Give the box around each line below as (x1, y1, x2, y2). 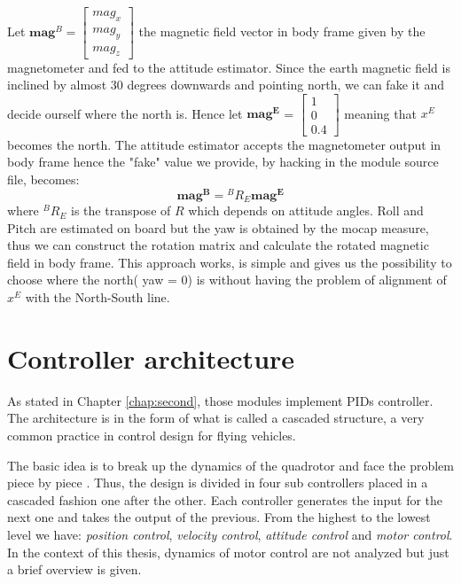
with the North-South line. (25, 288, 170, 307)
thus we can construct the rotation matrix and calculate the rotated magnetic (7, 236, 429, 254)
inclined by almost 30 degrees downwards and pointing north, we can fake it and (7, 75, 445, 94)
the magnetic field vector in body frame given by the (138, 21, 426, 40)
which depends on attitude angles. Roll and (188, 201, 424, 220)
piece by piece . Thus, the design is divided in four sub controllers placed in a (7, 473, 428, 492)
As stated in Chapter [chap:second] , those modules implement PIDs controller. (7, 391, 434, 409)
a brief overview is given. (7, 560, 142, 579)
